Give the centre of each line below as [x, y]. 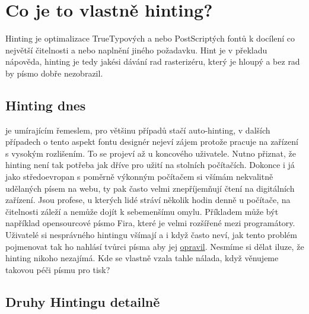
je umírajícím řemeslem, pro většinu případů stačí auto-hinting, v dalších [138, 130]
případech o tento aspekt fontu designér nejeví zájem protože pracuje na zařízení [152, 142]
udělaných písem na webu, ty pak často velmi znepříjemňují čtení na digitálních [150, 188]
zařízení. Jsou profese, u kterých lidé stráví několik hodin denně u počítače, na [148, 200]
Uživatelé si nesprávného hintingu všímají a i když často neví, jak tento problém [151, 235]
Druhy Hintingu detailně [83, 301]
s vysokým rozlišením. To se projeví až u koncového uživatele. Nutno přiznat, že [151, 153]
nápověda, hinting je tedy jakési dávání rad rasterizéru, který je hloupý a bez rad [153, 61]
